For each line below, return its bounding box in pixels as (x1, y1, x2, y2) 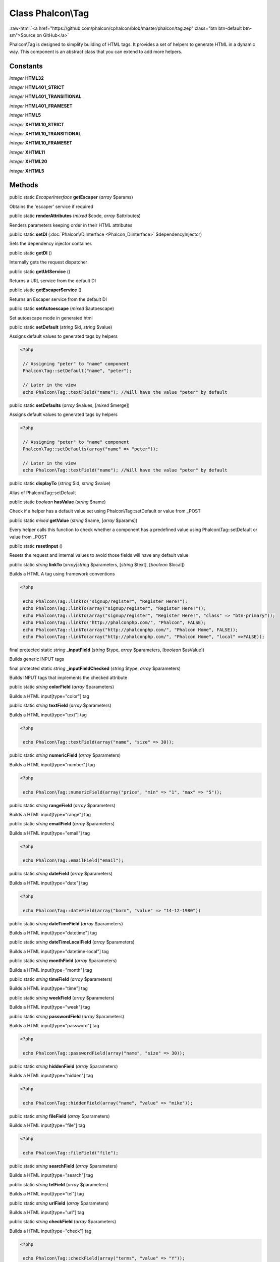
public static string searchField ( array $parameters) (9, 1163, 118, 1169)
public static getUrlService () (9, 268, 71, 275)
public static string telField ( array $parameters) (9, 1181, 108, 1187)
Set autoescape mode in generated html (9, 314, 93, 321)
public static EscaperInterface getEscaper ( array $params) (9, 194, 133, 200)
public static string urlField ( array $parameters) (9, 1200, 109, 1206)
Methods (9, 181, 38, 189)
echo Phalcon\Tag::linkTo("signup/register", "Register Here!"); (23, 598, 188, 604)
